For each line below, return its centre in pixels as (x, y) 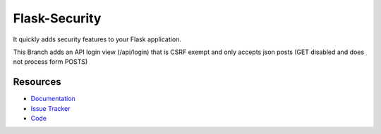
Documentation (53, 99)
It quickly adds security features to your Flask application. (97, 39)
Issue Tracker (50, 108)
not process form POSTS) (50, 62)
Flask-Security (57, 18)
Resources (37, 82)
